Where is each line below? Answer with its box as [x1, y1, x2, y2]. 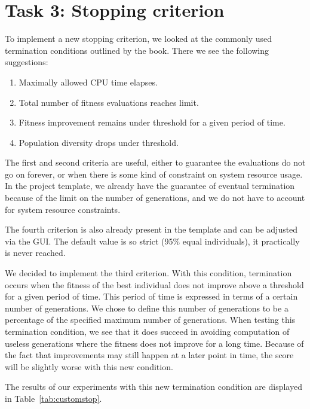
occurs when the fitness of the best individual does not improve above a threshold [5, 278, 304, 291]
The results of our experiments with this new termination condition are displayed [5, 380, 302, 393]
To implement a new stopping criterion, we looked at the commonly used [5, 32, 272, 45]
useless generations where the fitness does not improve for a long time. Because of [5, 337, 304, 349]
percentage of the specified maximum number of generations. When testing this [5, 313, 296, 326]
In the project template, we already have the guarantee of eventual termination [5, 179, 295, 192]
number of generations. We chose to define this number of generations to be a [5, 301, 288, 314]
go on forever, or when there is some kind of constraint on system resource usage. [5, 167, 303, 180]
